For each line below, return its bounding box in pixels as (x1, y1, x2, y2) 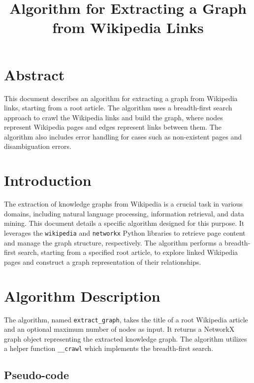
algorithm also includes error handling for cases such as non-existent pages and (4, 131, 242, 141)
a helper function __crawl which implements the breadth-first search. (4, 343, 214, 353)
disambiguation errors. (4, 141, 71, 151)
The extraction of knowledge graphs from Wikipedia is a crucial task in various (4, 199, 243, 209)
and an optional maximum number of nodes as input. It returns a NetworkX (4, 324, 235, 334)
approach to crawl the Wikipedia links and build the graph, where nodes (4, 112, 223, 122)
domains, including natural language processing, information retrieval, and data (4, 208, 244, 218)
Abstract (4, 64, 65, 84)
